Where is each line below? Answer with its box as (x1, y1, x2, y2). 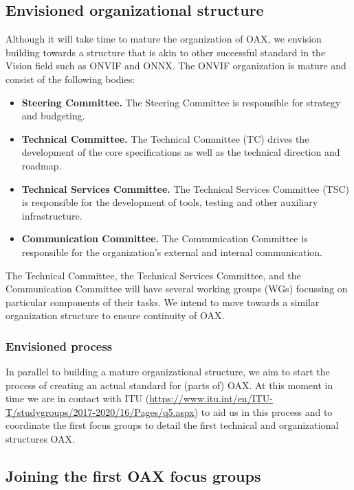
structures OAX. (5, 432, 75, 446)
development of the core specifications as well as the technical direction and (21, 145, 340, 159)
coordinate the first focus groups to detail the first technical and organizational (5, 418, 339, 432)
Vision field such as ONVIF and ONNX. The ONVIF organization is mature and (5, 58, 346, 73)
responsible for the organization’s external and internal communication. (21, 244, 322, 259)
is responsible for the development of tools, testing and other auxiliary (21, 195, 318, 209)
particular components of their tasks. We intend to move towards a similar (5, 294, 320, 309)
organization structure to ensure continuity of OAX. (5, 308, 225, 323)
